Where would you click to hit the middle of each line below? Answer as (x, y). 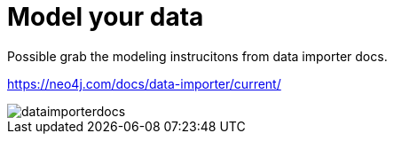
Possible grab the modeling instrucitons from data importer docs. (197, 56)
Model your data (106, 17)
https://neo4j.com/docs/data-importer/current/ (144, 83)
